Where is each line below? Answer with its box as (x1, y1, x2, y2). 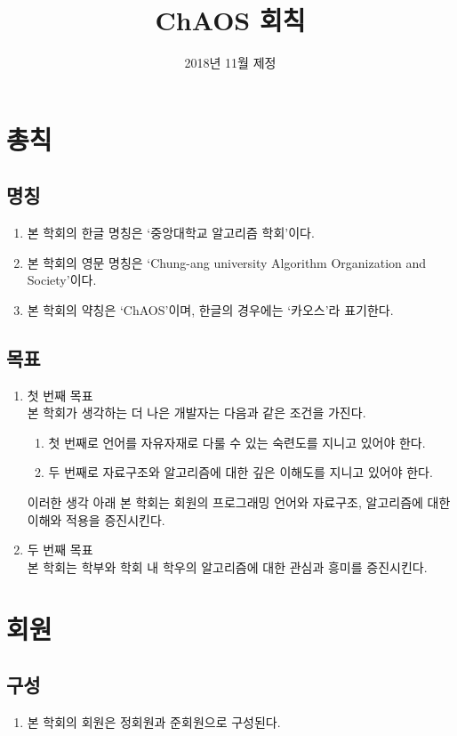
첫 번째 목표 (27, 385, 93, 404)
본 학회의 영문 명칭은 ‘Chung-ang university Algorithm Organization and (27, 253, 427, 271)
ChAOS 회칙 (155, 2, 306, 38)
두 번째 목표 (27, 540, 93, 559)
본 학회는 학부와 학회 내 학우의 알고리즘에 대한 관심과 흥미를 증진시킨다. (27, 557, 428, 576)
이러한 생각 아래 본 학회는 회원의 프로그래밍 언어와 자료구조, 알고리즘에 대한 (27, 493, 451, 512)
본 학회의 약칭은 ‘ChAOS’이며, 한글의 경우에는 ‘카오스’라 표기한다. (27, 300, 394, 319)
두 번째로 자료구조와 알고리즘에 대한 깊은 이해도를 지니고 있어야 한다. (48, 463, 433, 481)
